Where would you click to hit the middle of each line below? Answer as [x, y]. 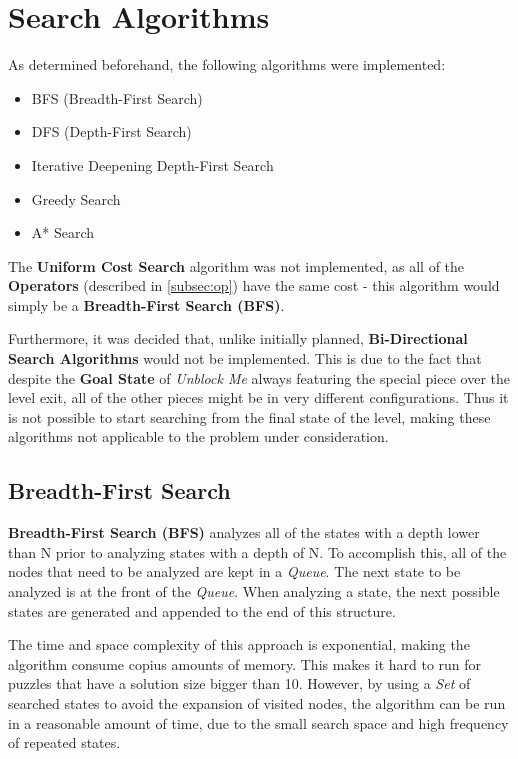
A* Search [63, 232]
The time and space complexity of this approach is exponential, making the [239, 644]
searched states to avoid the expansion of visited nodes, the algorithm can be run [257, 702]
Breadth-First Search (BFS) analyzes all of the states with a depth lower [244, 532]
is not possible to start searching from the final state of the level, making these [249, 416]
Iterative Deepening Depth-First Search [152, 164]
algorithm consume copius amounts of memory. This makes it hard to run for [245, 663]
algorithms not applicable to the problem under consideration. [198, 436]
